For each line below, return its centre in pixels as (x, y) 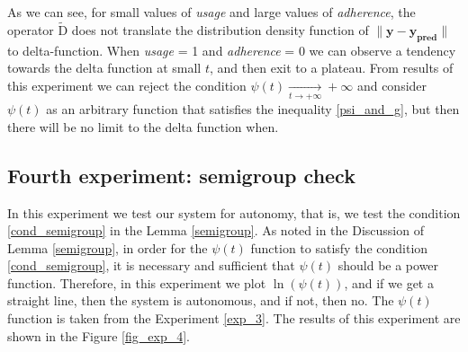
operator (31, 29)
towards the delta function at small (104, 68)
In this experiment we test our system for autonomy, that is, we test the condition (234, 212)
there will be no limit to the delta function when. (143, 126)
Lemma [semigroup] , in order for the (108, 247)
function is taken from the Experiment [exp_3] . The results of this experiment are (234, 318)
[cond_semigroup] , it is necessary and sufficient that (151, 265)
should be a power (388, 265)
